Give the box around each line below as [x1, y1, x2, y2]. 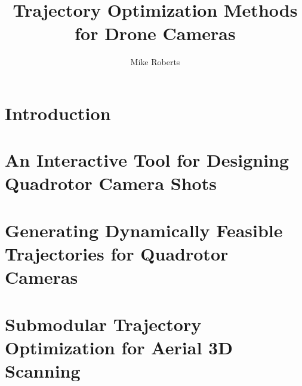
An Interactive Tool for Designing [5, 148, 289, 172]
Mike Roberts [130, 56, 180, 68]
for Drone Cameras [75, 21, 236, 45]
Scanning [5, 358, 81, 382]
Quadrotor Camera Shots [5, 171, 217, 195]
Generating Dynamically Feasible [5, 217, 283, 242]
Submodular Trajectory [5, 311, 202, 336]
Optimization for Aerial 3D [5, 335, 233, 359]
